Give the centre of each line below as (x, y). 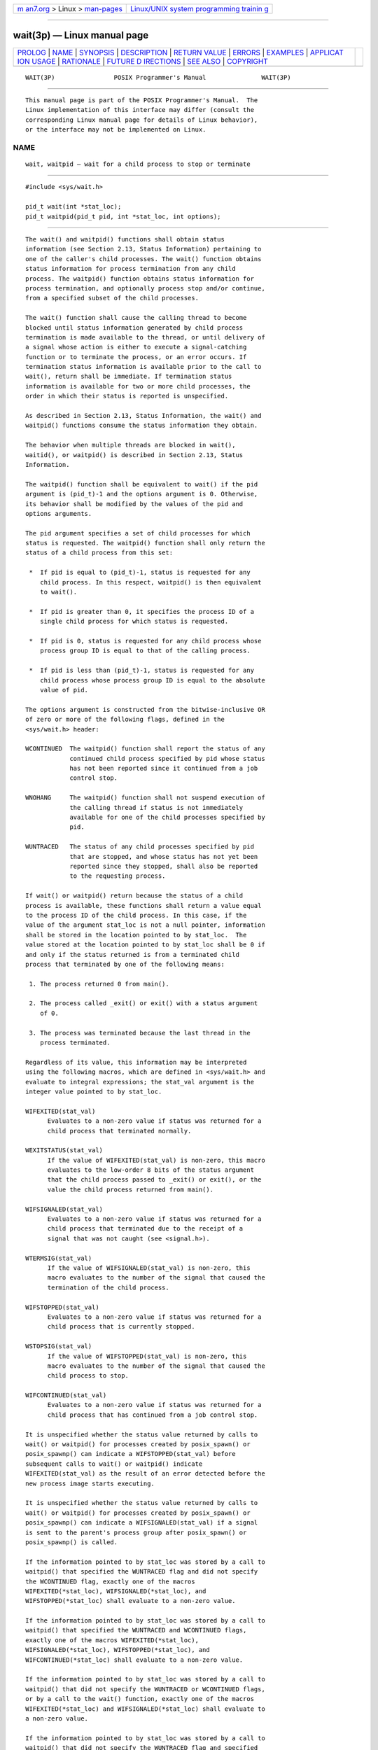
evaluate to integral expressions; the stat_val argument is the (140, 1082)
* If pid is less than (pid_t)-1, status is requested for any (142, 671)
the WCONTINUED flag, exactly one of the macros (110, 1581)
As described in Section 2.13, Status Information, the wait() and (143, 416)
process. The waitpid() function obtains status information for (140, 279)
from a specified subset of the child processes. (112, 298)
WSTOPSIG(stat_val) (59, 1346)
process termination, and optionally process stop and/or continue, (145, 288)
